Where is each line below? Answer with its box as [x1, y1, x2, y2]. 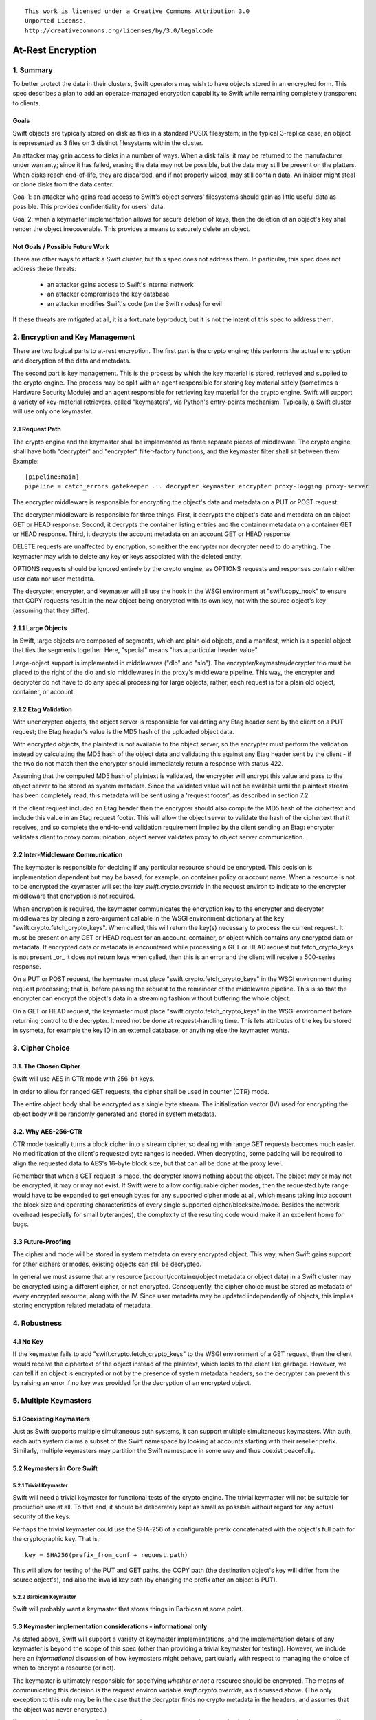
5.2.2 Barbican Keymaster [12, 1593, 76, 1601]
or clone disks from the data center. [12, 180, 114, 189]
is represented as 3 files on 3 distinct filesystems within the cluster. [12, 138, 203, 147]
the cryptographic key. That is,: [12, 1535, 101, 1543]
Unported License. [25, 17, 87, 25]
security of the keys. [12, 1512, 71, 1520]
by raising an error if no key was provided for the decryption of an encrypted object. [12, 1379, 252, 1387]
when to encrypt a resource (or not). [12, 1664, 116, 1672]
